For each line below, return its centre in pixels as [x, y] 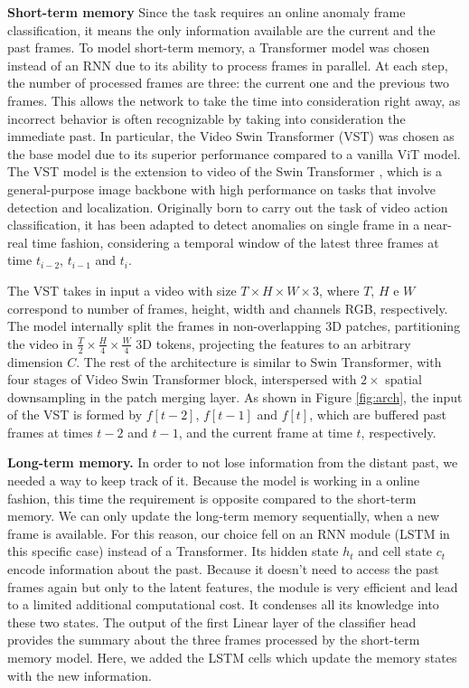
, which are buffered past [378, 415]
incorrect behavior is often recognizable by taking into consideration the [206, 118]
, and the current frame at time [265, 432]
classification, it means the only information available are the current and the [221, 29]
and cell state [395, 551]
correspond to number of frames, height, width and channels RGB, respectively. [228, 308]
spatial [403, 379]
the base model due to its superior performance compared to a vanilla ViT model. [234, 153]
